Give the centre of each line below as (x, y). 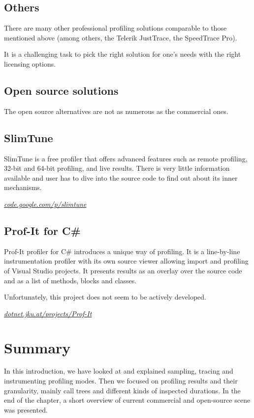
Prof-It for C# (42, 230)
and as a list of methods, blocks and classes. (70, 280)
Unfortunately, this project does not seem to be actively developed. (105, 297)
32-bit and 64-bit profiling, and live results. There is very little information (117, 168)
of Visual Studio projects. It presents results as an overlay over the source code (123, 270)
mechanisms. (23, 187)
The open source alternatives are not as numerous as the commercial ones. (116, 111)
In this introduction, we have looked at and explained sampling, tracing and (119, 371)
